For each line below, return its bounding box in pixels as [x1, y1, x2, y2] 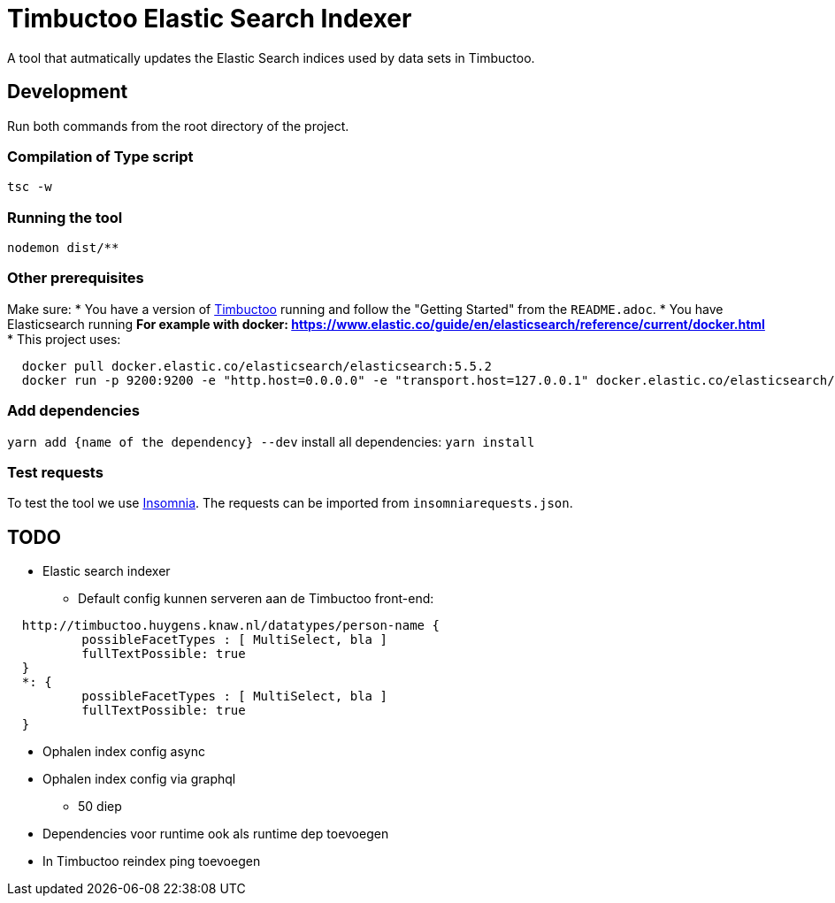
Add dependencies [7, 402, 140, 420]
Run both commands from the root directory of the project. [7, 118, 349, 134]
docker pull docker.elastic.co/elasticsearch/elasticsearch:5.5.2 [21, 358, 492, 373]
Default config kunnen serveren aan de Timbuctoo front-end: [78, 591, 434, 607]
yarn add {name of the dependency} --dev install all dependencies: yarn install [7, 433, 535, 449]
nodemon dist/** [7, 241, 119, 256]
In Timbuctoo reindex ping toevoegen [42, 853, 261, 869]
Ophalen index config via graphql [42, 771, 236, 787]
